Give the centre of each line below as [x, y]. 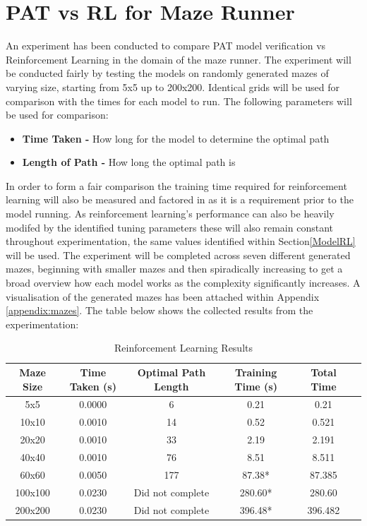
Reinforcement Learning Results [183, 348]
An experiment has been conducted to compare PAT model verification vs [166, 46]
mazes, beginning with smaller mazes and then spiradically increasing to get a [174, 269]
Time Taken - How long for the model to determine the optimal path [176, 138]
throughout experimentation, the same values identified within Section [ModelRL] [181, 241]
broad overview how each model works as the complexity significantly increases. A [183, 283]
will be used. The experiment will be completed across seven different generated [178, 255]
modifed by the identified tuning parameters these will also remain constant [169, 227]
